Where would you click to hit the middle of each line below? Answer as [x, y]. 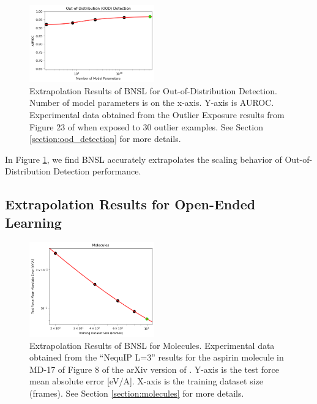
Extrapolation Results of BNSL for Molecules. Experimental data [152, 345]
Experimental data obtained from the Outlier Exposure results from [157, 114]
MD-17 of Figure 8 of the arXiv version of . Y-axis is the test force [155, 369]
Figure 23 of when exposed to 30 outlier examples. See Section [146, 126]
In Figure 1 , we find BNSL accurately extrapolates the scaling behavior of [144, 159]
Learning [33, 222]
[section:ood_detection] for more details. [105, 139]
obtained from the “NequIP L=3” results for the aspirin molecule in [157, 357]
